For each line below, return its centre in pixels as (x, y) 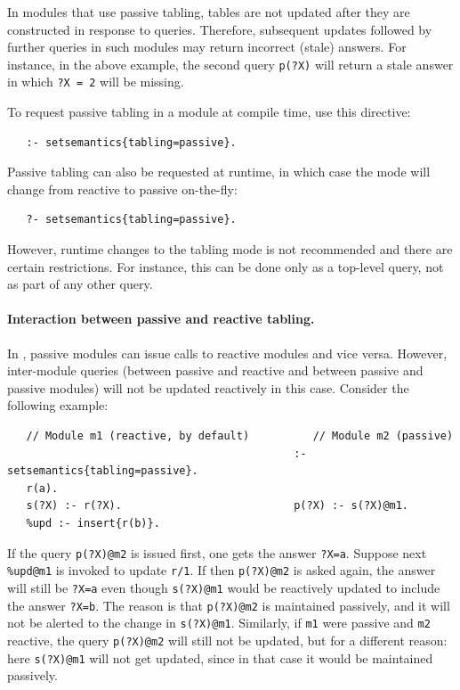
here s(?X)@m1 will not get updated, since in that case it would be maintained (220, 657)
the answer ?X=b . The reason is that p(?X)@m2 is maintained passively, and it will (229, 605)
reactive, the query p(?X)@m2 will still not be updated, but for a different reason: (227, 640)
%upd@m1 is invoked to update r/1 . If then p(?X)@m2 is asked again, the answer (222, 570)
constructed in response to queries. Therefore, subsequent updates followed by (220, 29)
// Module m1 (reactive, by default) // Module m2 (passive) (240, 436)
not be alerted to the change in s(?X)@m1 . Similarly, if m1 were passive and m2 (219, 623)
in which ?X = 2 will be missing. (96, 82)
